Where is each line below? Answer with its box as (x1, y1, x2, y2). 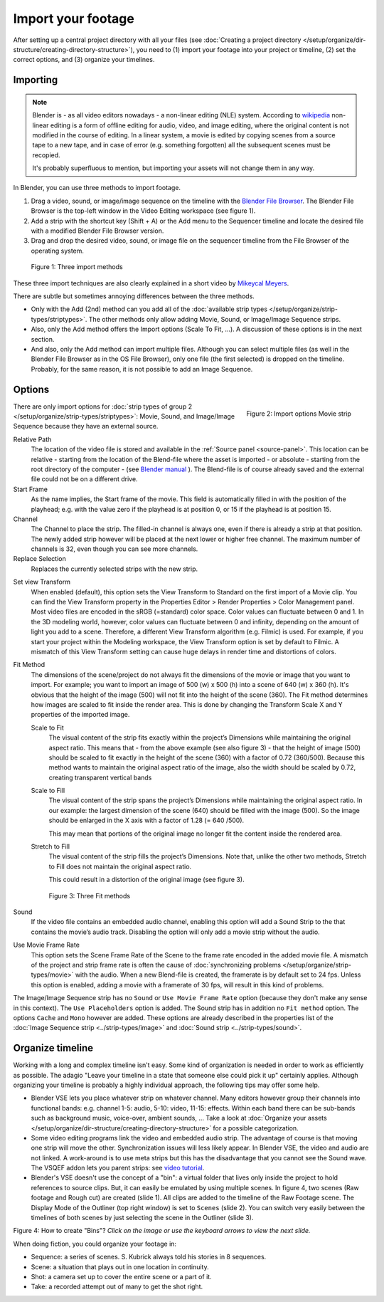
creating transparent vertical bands (48, 773, 152, 782)
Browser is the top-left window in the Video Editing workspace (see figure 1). (31, 206, 256, 215)
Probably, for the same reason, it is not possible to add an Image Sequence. (31, 364, 253, 373)
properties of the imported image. (31, 710, 130, 719)
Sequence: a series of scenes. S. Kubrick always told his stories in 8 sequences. (31, 1253, 267, 1261)
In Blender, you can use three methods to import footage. (13, 184, 181, 192)
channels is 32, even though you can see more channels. (31, 545, 198, 553)
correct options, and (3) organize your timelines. (13, 56, 155, 64)
